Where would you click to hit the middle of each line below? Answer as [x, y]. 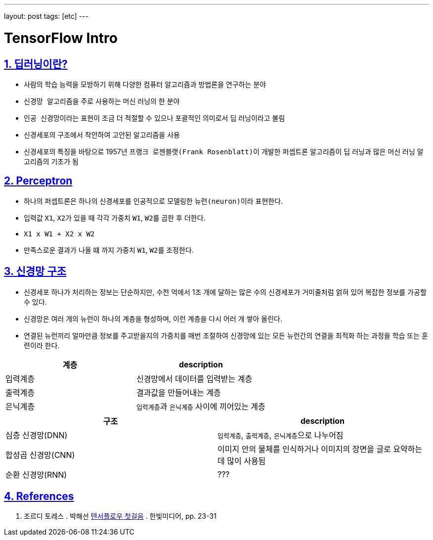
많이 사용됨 [246, 461]
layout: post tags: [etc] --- [46, 16]
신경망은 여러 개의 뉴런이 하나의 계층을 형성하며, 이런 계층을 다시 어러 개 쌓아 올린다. [153, 318]
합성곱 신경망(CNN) [40, 455]
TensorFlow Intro [61, 38]
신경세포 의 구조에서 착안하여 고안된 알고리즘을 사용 [102, 135]
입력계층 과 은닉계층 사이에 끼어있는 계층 [201, 406]
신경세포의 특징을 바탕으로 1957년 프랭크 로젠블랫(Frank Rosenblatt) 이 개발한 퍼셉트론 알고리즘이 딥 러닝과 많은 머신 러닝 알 [224, 151]
